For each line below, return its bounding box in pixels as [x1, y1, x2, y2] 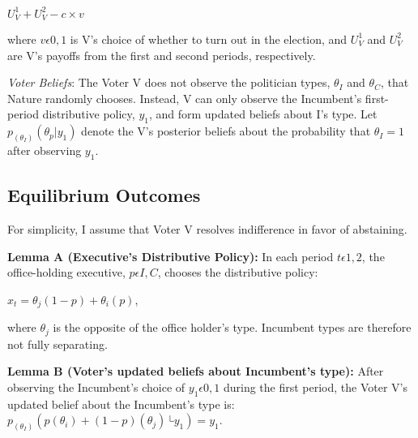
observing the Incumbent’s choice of [7, 378, 186, 395]
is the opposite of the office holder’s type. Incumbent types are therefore [53, 319, 412, 336]
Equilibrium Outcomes [7, 182, 201, 208]
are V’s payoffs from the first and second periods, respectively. [7, 46, 316, 63]
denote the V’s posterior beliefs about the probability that [81, 122, 371, 140]
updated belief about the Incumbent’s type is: [7, 395, 235, 412]
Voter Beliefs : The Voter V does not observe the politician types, [7, 74, 331, 91]
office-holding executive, [7, 264, 126, 281]
